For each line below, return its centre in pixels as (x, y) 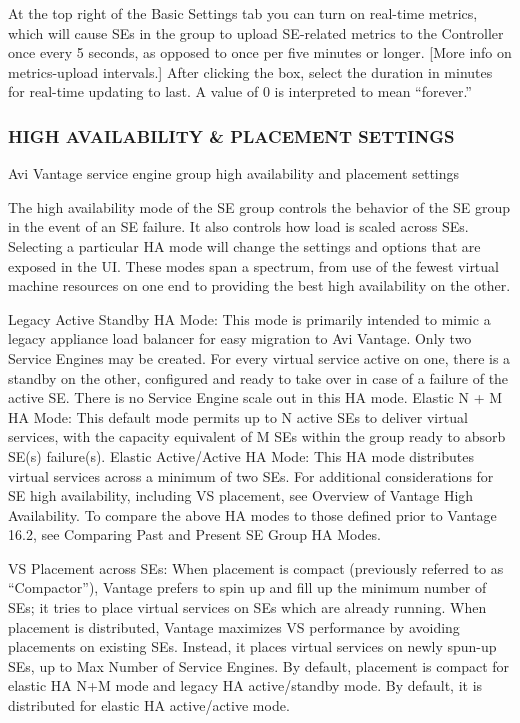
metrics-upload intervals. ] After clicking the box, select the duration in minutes (250, 71)
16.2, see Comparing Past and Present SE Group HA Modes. (194, 534)
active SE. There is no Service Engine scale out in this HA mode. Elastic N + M (255, 397)
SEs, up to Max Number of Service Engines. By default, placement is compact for (259, 665)
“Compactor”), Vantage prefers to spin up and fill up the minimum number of (247, 587)
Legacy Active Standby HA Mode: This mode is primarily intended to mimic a (249, 318)
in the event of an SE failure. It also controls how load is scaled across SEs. (238, 226)
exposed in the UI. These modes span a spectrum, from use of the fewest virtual (253, 265)
